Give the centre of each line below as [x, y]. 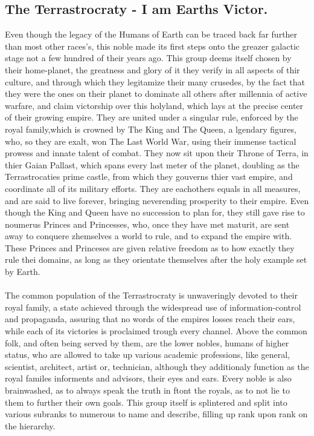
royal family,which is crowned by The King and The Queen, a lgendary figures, [151, 129]
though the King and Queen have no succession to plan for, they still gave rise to [155, 212]
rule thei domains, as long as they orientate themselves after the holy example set [156, 259]
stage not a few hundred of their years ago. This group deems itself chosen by [148, 58]
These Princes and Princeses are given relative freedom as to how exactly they [150, 247]
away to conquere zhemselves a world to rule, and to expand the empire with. [149, 236]
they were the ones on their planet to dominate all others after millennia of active [156, 94]
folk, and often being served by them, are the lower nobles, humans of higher [147, 342]
